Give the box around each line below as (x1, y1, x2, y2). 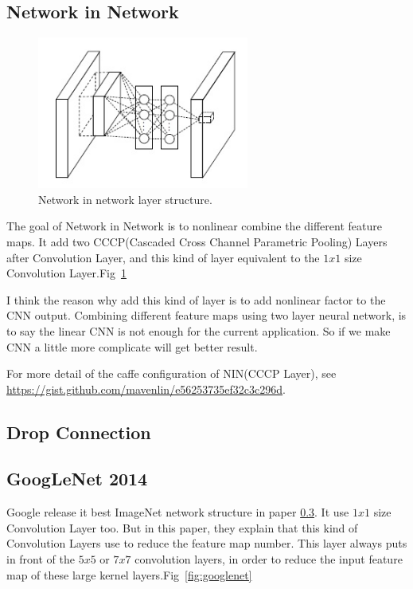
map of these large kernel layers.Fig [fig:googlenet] (6, 566, 252, 583)
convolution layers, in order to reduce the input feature (134, 551, 403, 567)
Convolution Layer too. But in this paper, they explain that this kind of (6, 519, 358, 536)
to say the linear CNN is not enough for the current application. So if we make (6, 322, 391, 339)
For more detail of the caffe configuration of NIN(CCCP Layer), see (6, 365, 337, 382)
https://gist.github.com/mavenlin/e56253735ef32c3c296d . (6, 380, 286, 397)
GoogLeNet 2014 (6, 466, 148, 491)
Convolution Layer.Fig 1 (6, 265, 127, 281)
